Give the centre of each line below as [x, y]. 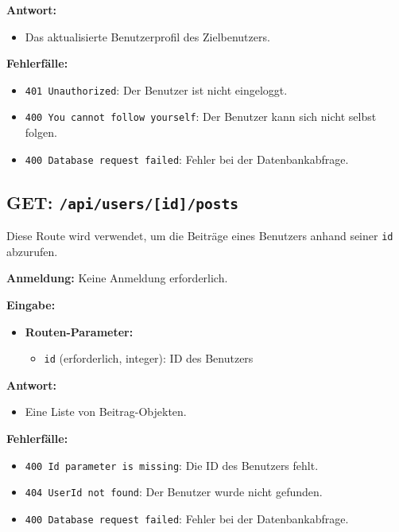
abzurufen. [32, 251]
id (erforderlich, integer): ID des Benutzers [149, 358]
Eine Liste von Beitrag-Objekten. [106, 412]
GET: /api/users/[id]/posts [123, 202]
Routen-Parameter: [79, 331]
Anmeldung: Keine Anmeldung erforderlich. [117, 278]
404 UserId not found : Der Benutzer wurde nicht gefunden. [174, 492]
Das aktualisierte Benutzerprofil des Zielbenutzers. [147, 36]
